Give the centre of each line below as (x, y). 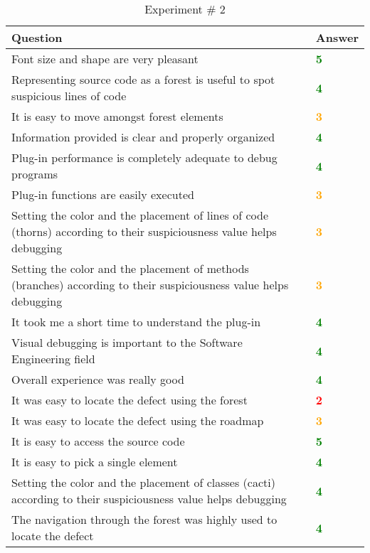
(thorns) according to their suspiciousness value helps (144, 231)
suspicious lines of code (69, 96)
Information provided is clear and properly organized (143, 137)
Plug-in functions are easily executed (103, 194)
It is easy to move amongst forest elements (117, 116)
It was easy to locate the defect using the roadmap (138, 420)
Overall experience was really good (98, 379)
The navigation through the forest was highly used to (144, 519)
